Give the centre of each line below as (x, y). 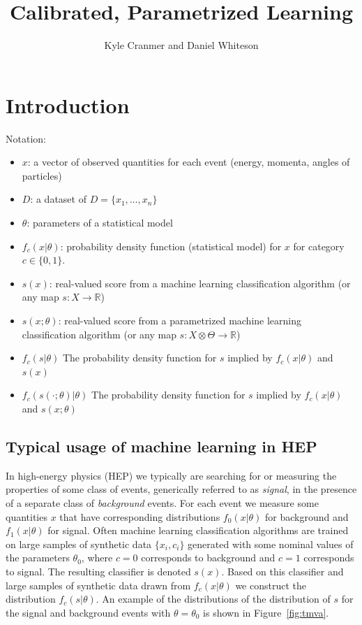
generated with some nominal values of (271, 544)
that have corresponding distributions (140, 516)
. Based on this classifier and (282, 571)
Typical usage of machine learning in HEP (161, 446)
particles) (42, 175)
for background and (307, 516)
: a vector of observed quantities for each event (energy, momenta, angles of (189, 162)
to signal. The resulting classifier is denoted (98, 571)
